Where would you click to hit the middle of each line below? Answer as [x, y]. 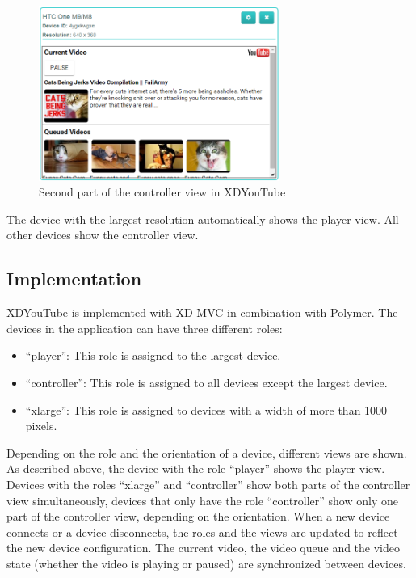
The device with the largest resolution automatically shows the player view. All [203, 219]
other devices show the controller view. [103, 235]
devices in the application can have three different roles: [145, 328]
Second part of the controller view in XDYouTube [162, 192]
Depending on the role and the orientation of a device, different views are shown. [207, 452]
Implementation [74, 278]
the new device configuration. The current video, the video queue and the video [204, 548]
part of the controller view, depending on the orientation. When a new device [198, 516]
